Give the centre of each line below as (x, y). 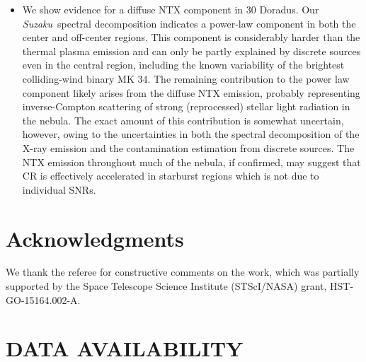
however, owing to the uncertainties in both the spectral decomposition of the (191, 134)
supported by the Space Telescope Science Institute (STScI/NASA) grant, (166, 286)
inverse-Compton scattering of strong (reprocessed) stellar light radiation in (186, 106)
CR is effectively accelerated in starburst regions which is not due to (171, 176)
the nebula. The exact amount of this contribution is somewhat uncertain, (183, 120)
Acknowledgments (95, 238)
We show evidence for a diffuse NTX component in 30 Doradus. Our (171, 9)
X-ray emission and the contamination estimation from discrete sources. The (188, 147)
